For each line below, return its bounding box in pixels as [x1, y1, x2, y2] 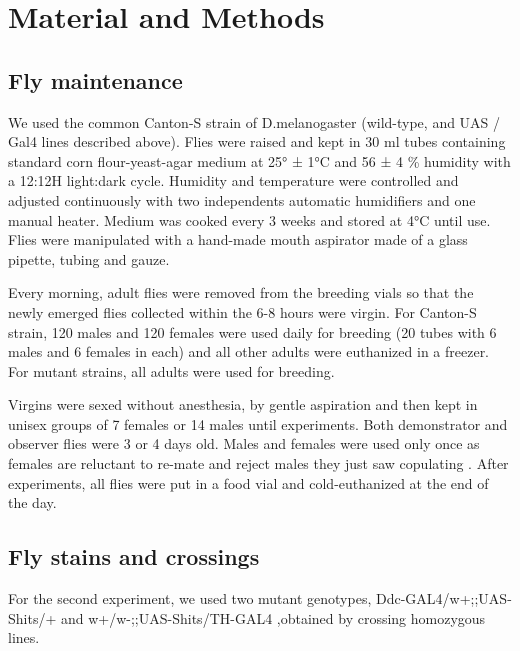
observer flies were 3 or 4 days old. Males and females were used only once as [8, 433, 480, 454]
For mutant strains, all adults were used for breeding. [8, 360, 335, 381]
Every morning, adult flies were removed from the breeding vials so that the [8, 282, 474, 303]
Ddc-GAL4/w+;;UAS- [375, 588, 512, 609]
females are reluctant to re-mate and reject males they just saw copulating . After [8, 453, 509, 474]
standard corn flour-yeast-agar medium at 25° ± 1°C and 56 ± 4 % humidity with [8, 150, 511, 171]
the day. [8, 492, 57, 513]
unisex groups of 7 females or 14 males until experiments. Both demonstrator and [8, 413, 508, 434]
